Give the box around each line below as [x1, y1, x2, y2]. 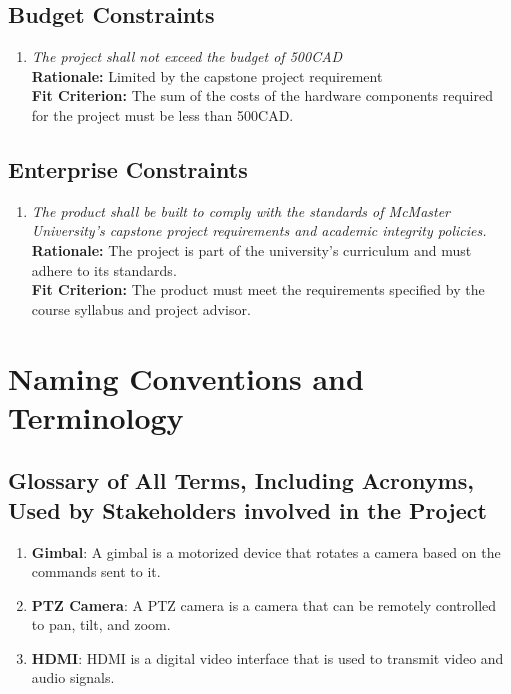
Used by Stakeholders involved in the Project [8, 494, 487, 525]
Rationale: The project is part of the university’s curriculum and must [31, 239, 472, 260]
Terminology [8, 396, 184, 437]
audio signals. [31, 667, 115, 688]
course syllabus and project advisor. [31, 298, 251, 319]
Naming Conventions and [8, 357, 364, 398]
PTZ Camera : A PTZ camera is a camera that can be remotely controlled [31, 594, 497, 615]
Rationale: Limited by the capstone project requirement [31, 65, 383, 86]
